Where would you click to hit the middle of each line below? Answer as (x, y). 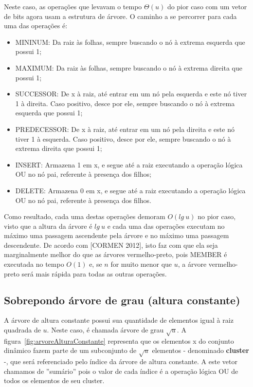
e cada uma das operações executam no (166, 226)
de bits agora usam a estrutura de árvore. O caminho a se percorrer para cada (120, 16)
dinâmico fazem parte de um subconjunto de (70, 350)
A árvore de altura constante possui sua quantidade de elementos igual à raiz (119, 320)
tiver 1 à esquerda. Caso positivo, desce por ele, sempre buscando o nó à (123, 138)
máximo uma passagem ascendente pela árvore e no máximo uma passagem (117, 235)
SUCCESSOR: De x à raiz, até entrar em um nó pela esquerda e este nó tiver (131, 94)
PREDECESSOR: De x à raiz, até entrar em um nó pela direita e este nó (125, 129)
